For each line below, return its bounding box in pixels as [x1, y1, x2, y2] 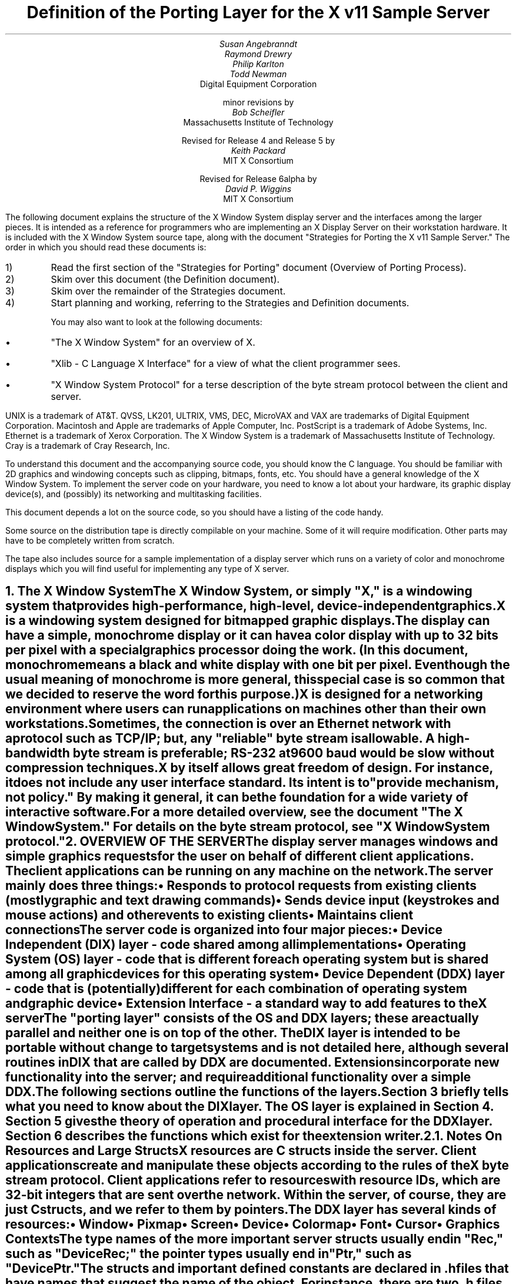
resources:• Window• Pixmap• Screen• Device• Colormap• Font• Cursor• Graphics [5, 1217, 500, 1232]
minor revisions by [222, 97, 294, 107]
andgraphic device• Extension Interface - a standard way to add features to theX [5, 996, 487, 1011]
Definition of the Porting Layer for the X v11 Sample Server [26, 2, 490, 22]
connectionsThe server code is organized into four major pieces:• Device [5, 922, 443, 938]
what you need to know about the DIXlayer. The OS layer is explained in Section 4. [5, 1099, 494, 1114]
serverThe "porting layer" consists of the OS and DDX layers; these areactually [5, 1011, 480, 1026]
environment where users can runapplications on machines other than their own [5, 701, 487, 717]
